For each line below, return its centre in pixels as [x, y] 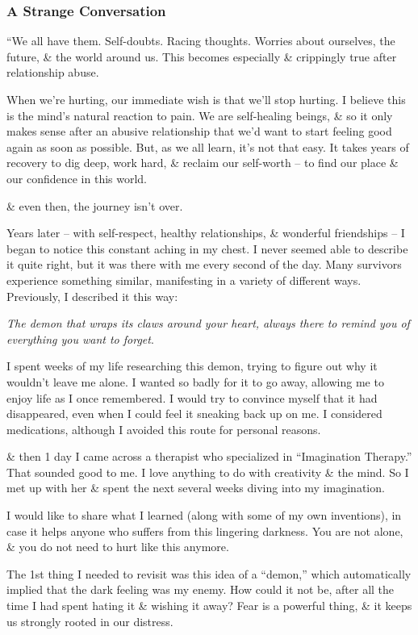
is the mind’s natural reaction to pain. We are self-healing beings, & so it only [200, 115]
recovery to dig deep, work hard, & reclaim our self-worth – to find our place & [203, 163]
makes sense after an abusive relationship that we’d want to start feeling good [199, 131]
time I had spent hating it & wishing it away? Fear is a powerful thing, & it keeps [209, 606]
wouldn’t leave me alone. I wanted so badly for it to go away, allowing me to [195, 381]
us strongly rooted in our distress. [90, 621]
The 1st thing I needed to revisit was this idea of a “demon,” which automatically [209, 573]
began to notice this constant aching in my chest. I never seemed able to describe [207, 248]
